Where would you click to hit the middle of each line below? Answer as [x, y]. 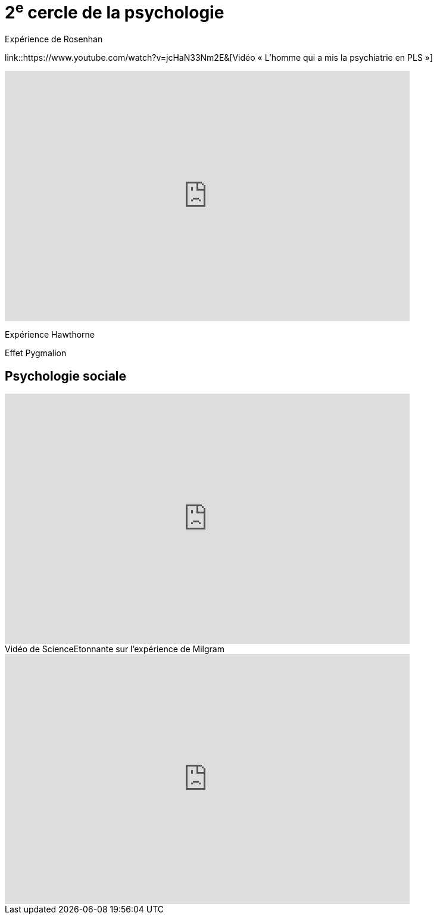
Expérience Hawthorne [50, 335]
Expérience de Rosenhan [54, 39]
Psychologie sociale [66, 376]
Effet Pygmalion [36, 353]
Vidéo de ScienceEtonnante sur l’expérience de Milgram [115, 649]
